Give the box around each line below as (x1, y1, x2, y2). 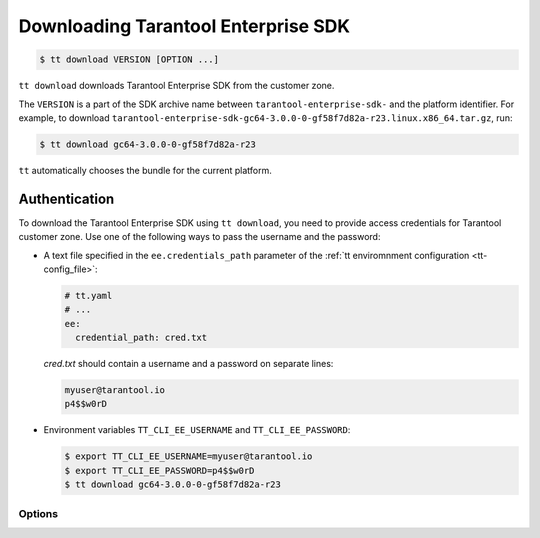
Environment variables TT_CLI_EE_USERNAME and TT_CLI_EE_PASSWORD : (43, 424, 351, 436)
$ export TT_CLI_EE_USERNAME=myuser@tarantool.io (64, 451, 313, 462)
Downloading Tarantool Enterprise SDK (18, 15, 350, 37)
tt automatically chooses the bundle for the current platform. (18, 164, 272, 176)
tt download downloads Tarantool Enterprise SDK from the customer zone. (18, 80, 335, 92)
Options (18, 506, 59, 520)
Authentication (18, 190, 115, 207)
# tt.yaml (64, 290, 113, 301)
